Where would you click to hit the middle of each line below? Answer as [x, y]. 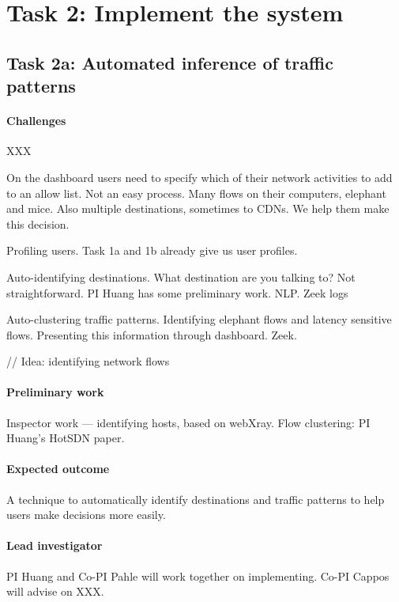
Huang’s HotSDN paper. [66, 438]
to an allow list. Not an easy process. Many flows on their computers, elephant [196, 193]
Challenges [36, 121]
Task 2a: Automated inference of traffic [170, 62]
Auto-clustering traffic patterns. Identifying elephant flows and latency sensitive [199, 319]
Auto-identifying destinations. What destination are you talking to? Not [181, 276]
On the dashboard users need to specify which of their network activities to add [199, 177]
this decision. [38, 223]
